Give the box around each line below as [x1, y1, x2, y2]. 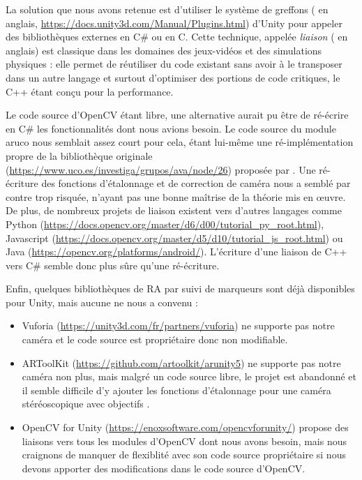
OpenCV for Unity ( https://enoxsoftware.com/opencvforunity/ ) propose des [22, 420, 349, 435]
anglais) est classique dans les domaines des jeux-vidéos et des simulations [6, 43, 322, 57]
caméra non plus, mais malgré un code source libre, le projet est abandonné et [22, 369, 357, 384]
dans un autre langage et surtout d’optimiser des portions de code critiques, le [6, 70, 340, 84]
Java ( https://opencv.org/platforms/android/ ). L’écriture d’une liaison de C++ [6, 244, 347, 259]
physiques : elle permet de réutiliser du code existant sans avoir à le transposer [6, 57, 342, 71]
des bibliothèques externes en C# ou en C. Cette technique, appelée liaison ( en [6, 29, 348, 44]
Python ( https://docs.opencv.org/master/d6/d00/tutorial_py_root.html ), [6, 216, 324, 231]
